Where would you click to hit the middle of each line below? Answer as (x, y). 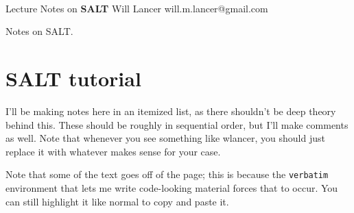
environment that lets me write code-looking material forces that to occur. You (172, 187)
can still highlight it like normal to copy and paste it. (117, 201)
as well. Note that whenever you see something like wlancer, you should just (165, 138)
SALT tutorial (73, 78)
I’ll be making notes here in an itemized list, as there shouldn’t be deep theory (171, 111)
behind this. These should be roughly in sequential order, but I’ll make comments (177, 124)
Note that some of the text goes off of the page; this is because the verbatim (167, 174)
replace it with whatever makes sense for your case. (113, 151)
